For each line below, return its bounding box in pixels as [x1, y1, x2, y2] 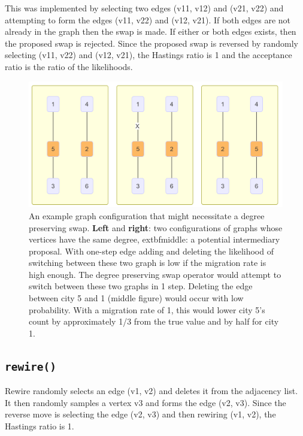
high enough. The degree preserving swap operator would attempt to [29, 268, 281, 280]
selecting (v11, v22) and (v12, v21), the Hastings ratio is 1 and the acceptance [5, 49, 292, 61]
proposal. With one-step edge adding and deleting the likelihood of [29, 244, 274, 257]
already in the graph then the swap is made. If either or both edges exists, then [5, 25, 296, 38]
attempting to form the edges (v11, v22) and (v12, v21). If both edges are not [5, 13, 291, 26]
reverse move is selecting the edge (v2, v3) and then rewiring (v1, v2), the [5, 408, 276, 420]
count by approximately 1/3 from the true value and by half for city [29, 315, 279, 328]
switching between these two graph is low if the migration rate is [29, 256, 266, 269]
